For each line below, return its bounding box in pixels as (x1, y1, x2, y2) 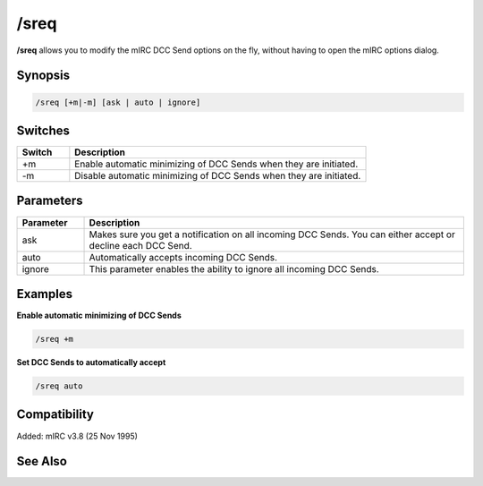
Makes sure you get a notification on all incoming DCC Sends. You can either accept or (89, 228, 455, 241)
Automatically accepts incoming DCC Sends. (89, 251, 277, 263)
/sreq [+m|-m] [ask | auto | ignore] (35, 97, 201, 107)
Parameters (16, 193, 83, 209)
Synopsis (16, 68, 71, 83)
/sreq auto (35, 381, 83, 391)
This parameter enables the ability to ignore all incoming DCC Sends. (89, 262, 379, 275)
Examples (16, 286, 73, 302)
